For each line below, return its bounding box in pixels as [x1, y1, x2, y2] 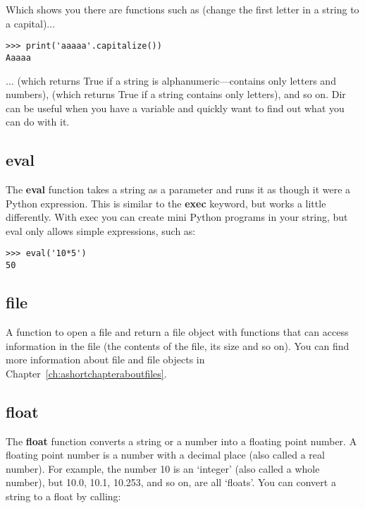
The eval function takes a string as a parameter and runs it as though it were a [6, 182, 351, 197]
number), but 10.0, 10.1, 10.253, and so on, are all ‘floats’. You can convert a [6, 475, 336, 490]
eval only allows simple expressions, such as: [6, 223, 196, 238]
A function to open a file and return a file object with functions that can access [6, 324, 349, 339]
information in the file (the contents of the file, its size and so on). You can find [6, 338, 349, 353]
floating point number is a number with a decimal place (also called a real [6, 447, 325, 462]
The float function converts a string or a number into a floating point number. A [6, 433, 357, 448]
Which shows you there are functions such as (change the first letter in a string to [6, 2, 359, 16]
